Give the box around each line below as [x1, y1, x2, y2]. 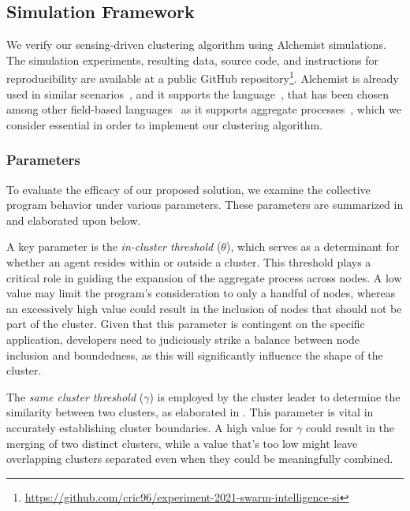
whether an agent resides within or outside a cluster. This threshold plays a [6, 254, 371, 270]
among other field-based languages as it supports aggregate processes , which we [6, 101, 401, 117]
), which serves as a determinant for [225, 238, 400, 255]
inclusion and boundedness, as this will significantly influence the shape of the [6, 346, 383, 363]
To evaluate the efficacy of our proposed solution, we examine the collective [6, 181, 371, 197]
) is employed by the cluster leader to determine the [149, 388, 401, 405]
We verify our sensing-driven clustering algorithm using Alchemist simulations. [6, 36, 386, 53]
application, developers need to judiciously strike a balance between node [6, 330, 360, 347]
